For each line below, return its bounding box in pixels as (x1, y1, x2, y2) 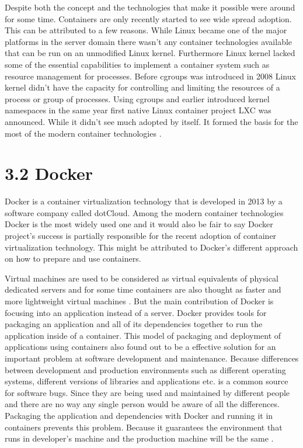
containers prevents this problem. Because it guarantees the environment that (5, 421, 283, 433)
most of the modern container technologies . (5, 127, 162, 139)
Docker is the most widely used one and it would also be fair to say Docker (5, 218, 273, 230)
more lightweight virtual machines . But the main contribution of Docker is (5, 295, 274, 307)
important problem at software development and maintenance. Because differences (5, 352, 299, 364)
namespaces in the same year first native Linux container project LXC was (5, 104, 271, 116)
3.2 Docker (5, 161, 93, 185)
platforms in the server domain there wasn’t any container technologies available (5, 35, 292, 47)
